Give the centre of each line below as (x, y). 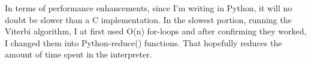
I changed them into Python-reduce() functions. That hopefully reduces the (144, 42)
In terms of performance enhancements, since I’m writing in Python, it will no (149, 8)
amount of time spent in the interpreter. (78, 54)
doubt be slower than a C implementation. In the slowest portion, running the (148, 19)
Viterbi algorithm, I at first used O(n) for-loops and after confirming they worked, (156, 31)
